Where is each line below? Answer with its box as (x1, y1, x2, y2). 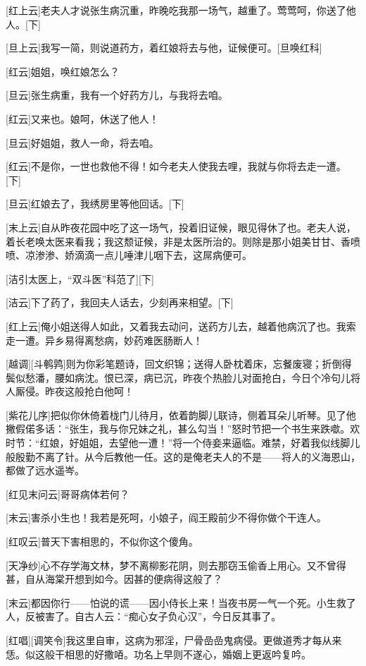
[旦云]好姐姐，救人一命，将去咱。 (6, 135, 159, 150)
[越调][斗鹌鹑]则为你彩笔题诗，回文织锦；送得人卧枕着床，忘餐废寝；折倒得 (6, 356, 352, 371)
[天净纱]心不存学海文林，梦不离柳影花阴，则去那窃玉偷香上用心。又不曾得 (6, 557, 346, 572)
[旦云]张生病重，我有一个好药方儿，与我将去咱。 (6, 87, 228, 102)
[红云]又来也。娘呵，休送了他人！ (6, 111, 159, 126)
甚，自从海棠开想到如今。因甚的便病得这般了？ (6, 571, 222, 586)
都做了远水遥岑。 (6, 463, 84, 478)
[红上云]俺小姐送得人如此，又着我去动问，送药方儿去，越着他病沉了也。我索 (6, 318, 356, 333)
